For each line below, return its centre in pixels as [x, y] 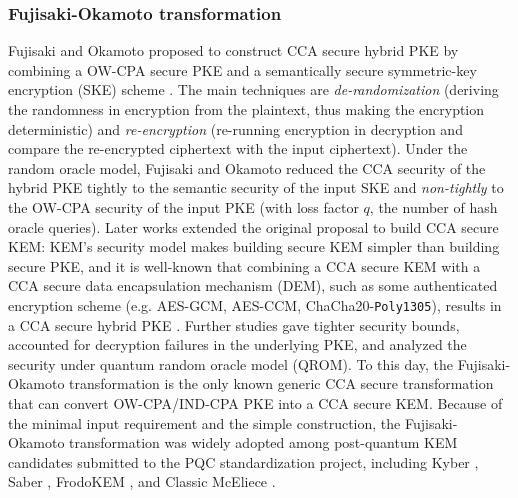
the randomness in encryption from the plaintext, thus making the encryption [246, 109]
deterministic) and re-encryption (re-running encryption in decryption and [235, 128]
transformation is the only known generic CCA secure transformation [281, 383]
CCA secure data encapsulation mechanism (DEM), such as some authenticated [253, 285]
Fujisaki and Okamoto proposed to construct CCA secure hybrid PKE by [233, 50]
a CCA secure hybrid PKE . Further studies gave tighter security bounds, [234, 324]
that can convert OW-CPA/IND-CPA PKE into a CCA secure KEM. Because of [255, 402]
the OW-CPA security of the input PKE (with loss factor [183, 206]
